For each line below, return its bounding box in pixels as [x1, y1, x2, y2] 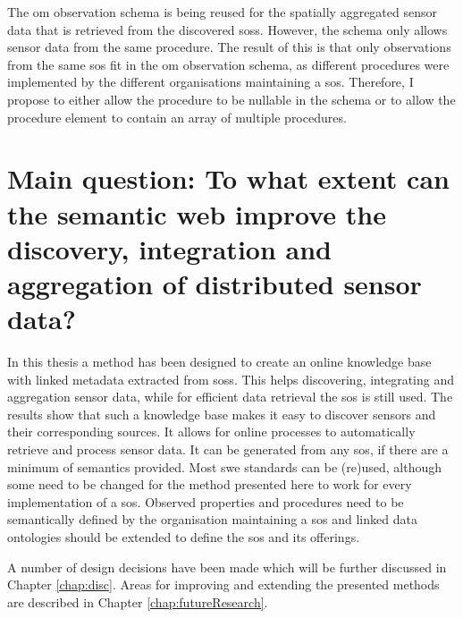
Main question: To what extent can [7, 160, 450, 197]
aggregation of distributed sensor [7, 265, 422, 301]
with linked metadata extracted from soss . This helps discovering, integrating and [7, 369, 454, 388]
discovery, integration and [7, 230, 332, 267]
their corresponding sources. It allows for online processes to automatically [7, 422, 416, 441]
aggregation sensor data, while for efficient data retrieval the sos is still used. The [7, 387, 453, 406]
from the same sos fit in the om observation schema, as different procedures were [7, 55, 450, 73]
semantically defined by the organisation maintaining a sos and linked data [7, 510, 417, 529]
